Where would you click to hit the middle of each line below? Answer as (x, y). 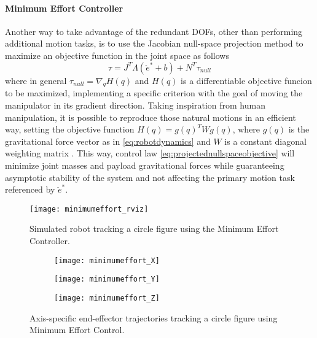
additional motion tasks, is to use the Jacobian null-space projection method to (154, 43)
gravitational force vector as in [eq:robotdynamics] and (108, 141)
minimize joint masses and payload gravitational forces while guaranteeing (145, 165)
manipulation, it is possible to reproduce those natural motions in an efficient (151, 117)
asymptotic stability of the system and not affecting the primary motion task (150, 177)
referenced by (30, 189)
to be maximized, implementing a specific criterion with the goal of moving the (154, 93)
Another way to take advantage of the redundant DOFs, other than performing (154, 31)
